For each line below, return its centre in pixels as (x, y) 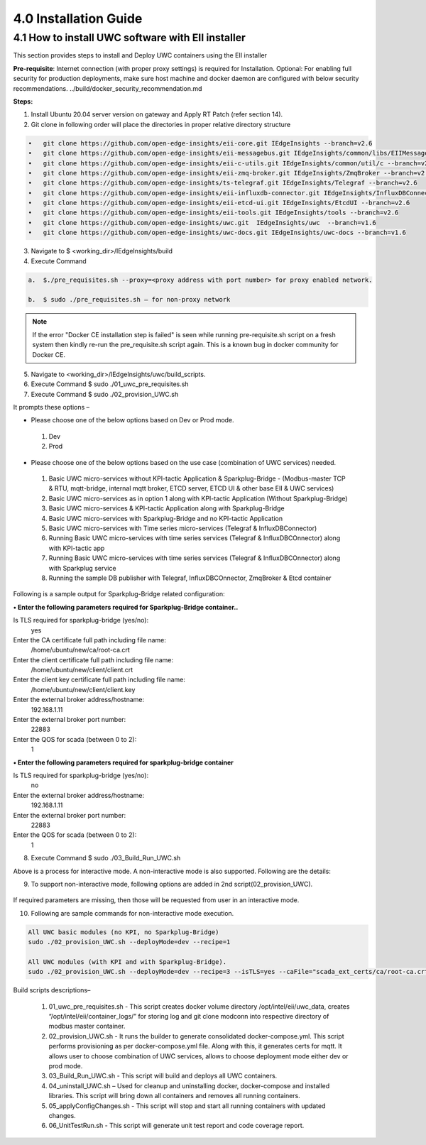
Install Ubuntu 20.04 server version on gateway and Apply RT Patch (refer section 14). (157, 114)
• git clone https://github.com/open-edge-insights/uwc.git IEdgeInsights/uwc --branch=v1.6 (202, 223)
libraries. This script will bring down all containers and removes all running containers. (175, 1096)
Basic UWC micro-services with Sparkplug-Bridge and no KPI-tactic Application (166, 518)
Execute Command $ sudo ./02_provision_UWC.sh (105, 394)
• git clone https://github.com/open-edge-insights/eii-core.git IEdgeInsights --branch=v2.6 (200, 143)
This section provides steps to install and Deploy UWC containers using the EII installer (140, 55)
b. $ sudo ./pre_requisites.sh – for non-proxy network (129, 300)
